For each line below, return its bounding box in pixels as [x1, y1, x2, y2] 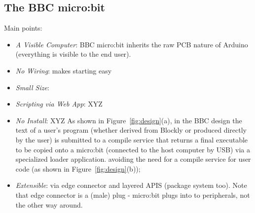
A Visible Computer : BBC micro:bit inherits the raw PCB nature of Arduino [15, 39, 248, 49]
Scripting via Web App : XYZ [15, 99, 103, 109]
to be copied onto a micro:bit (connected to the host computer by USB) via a [15, 144, 250, 154]
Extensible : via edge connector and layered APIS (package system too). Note [15, 180, 247, 190]
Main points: [4, 23, 42, 33]
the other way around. [15, 199, 83, 210]
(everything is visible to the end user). [15, 49, 131, 59]
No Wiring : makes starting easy [15, 65, 112, 75]
